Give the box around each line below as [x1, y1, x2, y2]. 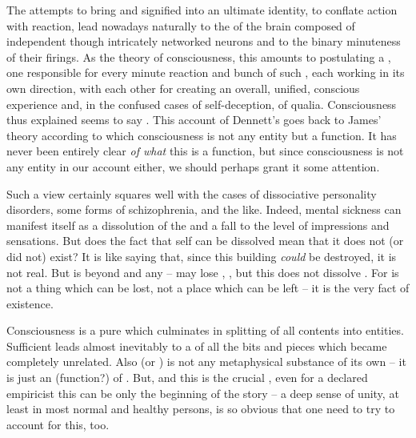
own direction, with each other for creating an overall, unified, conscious [6, 79, 360, 96]
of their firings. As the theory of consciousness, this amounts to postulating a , [6, 48, 391, 65]
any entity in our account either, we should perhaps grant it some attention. [6, 158, 380, 175]
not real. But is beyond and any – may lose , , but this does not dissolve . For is [6, 263, 399, 280]
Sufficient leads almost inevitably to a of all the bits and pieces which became [6, 337, 387, 354]
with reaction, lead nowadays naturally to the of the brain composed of [6, 17, 355, 34]
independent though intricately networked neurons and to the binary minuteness [6, 33, 401, 50]
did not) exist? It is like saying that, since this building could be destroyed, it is [6, 247, 397, 264]
